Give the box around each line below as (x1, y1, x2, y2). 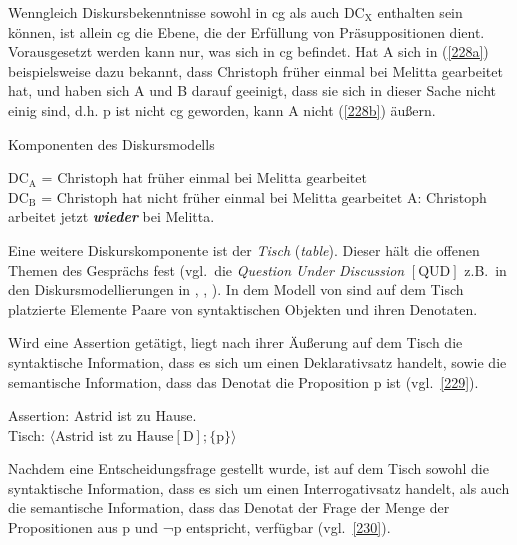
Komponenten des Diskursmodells (8, 133, 215, 154)
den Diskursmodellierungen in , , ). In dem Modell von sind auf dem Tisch (8, 279, 464, 300)
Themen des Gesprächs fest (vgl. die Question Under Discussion (8, 259, 405, 280)
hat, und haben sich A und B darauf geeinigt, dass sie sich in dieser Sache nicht (8, 80, 497, 101)
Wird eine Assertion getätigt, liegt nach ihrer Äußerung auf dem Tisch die (8, 332, 463, 353)
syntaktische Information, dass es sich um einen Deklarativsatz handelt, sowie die (8, 351, 507, 372)
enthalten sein (377, 2, 463, 22)
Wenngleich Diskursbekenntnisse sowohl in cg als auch (8, 2, 340, 22)
